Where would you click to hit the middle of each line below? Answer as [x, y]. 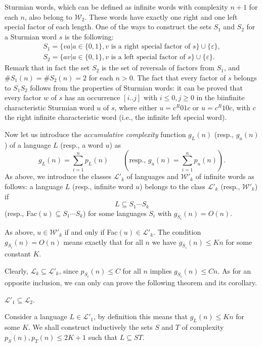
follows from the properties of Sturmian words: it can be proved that [136, 87]
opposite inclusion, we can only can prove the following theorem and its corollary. [131, 283]
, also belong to [48, 16]
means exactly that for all [103, 242]
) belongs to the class [172, 186]
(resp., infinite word [103, 186]
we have [164, 242]
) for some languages [115, 213]
